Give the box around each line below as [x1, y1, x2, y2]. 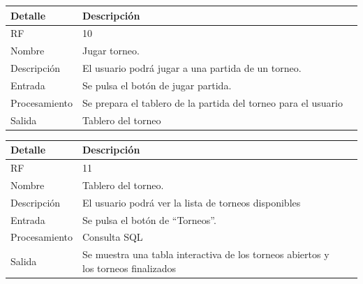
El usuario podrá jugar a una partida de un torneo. [82, 61, 302, 75]
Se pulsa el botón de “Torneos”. [82, 212, 216, 227]
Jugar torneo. [82, 43, 140, 58]
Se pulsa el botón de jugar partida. [82, 77, 232, 92]
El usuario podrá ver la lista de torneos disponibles [82, 195, 301, 209]
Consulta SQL [82, 230, 143, 244]
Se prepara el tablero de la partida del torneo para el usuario [82, 95, 343, 110]
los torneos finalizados [82, 260, 177, 275]
